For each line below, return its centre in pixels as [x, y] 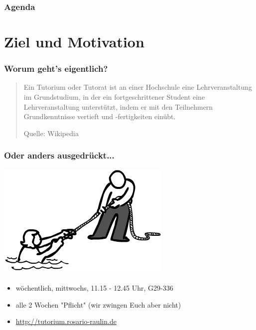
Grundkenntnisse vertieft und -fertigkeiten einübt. [100, 116]
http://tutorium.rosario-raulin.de [66, 321]
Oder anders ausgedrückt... [59, 155]
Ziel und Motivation [74, 42]
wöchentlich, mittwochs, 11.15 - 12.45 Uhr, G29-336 [94, 288]
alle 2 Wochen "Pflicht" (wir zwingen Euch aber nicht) [98, 304]
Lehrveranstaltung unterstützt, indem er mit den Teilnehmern [118, 106]
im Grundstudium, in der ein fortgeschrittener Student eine [114, 97]
